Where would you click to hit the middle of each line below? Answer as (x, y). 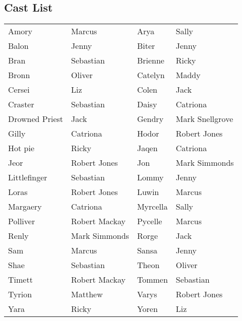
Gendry (150, 119)
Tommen (152, 280)
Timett (20, 280)
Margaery (25, 207)
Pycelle (149, 221)
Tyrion (20, 294)
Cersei (19, 90)
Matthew (87, 294)
